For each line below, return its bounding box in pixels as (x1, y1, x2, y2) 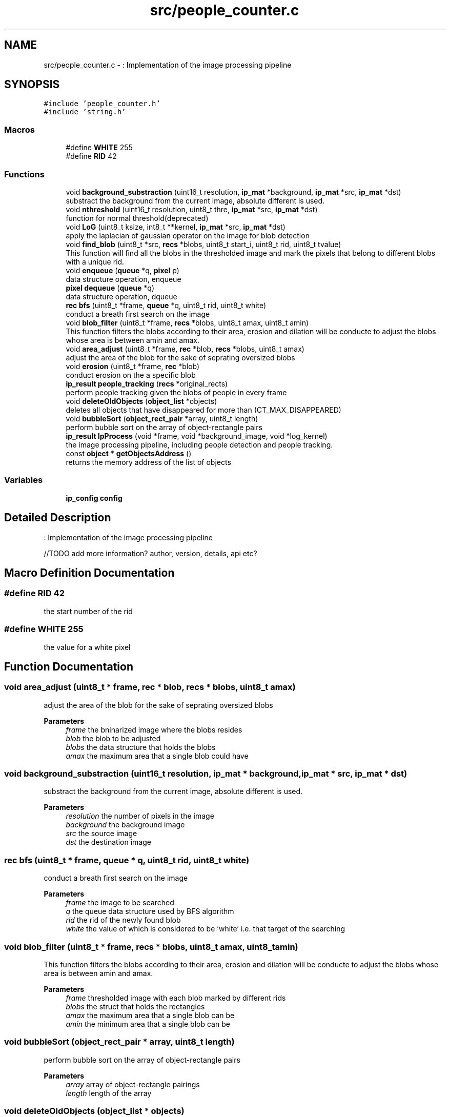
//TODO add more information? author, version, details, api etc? (44, 549, 257, 558)
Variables (4, 475, 43, 485)
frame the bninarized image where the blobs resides (66, 725, 242, 734)
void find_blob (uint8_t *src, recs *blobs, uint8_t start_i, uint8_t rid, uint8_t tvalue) (66, 239, 341, 249)
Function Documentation (4, 660, 133, 673)
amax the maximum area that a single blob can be (66, 1010, 235, 1020)
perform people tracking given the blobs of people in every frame (66, 388, 287, 397)
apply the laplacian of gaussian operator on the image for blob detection (66, 231, 310, 240)
